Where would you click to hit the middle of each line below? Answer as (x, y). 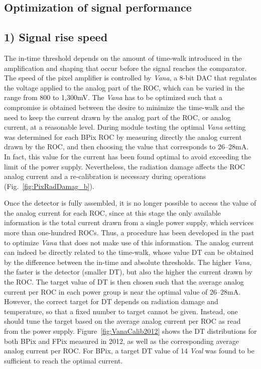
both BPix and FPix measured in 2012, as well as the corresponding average (121, 341)
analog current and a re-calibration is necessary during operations (105, 176)
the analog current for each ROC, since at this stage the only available (112, 212)
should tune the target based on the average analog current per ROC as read (122, 321)
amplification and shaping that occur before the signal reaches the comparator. (125, 68)
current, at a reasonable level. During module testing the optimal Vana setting (125, 127)
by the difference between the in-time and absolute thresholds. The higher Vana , (128, 262)
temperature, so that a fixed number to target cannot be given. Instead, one (121, 311)
